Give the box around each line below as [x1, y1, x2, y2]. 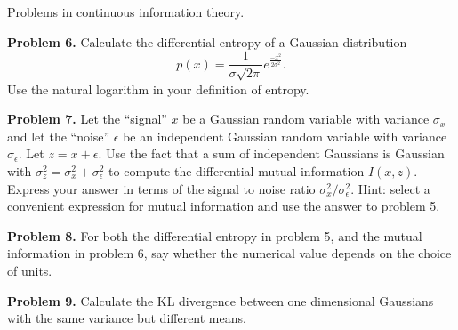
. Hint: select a [350, 179, 430, 197]
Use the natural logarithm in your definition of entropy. [7, 79, 309, 98]
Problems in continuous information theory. [7, 3, 245, 20]
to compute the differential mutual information [108, 162, 365, 181]
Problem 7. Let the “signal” [7, 109, 167, 128]
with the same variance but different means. [7, 309, 246, 327]
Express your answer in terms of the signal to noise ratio [7, 179, 316, 197]
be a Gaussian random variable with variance [182, 109, 430, 128]
